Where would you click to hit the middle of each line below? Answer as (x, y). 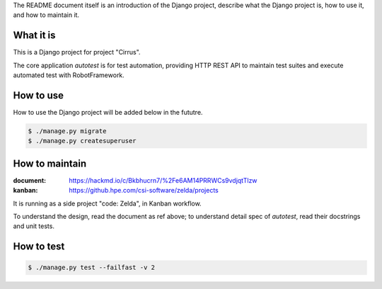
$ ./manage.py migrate (67, 131)
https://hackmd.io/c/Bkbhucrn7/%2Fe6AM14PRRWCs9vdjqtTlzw (163, 180)
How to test (39, 247)
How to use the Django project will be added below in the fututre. (108, 112)
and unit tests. (34, 226)
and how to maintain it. (46, 15)
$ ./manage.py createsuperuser (82, 141)
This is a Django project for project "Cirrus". (77, 52)
